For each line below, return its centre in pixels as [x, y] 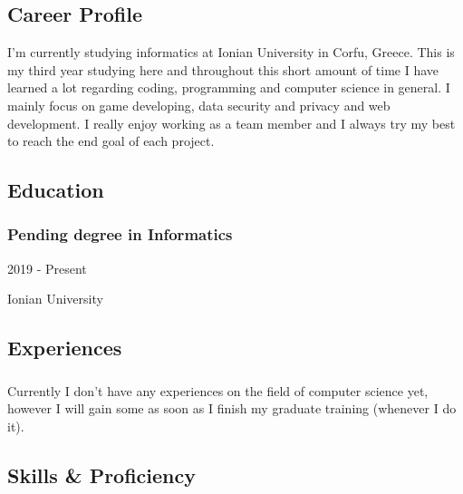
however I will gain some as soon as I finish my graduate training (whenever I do [232, 408]
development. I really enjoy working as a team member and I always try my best [231, 123]
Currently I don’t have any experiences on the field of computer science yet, [218, 390]
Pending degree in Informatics [120, 234]
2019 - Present [47, 268]
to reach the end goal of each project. [111, 141]
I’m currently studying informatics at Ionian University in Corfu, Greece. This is [231, 52]
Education [56, 190]
